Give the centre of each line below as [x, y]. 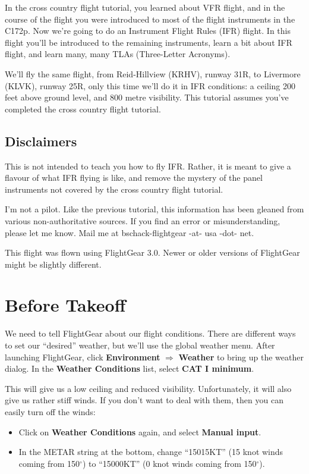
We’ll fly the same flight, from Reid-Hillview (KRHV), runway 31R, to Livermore [153, 73]
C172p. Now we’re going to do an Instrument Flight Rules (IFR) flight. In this [148, 31]
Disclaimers [41, 141]
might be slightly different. [53, 264]
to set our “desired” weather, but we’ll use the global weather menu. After [140, 345]
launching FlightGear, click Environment [83, 357]
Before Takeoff [65, 305]
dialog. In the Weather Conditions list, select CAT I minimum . [130, 368]
